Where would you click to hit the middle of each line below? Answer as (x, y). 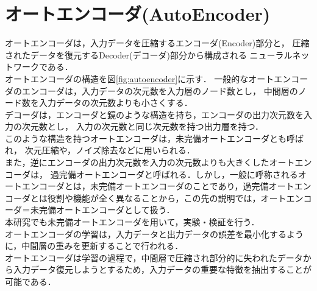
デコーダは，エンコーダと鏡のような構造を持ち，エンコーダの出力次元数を (154, 114)
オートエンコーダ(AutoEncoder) (138, 14)
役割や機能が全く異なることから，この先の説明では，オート (167, 198)
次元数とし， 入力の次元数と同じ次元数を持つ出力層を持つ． (142, 126)
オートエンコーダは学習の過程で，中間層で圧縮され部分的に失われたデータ (154, 257)
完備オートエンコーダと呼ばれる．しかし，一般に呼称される (178, 174)
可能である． (30, 281)
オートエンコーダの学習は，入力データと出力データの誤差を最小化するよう (154, 233)
